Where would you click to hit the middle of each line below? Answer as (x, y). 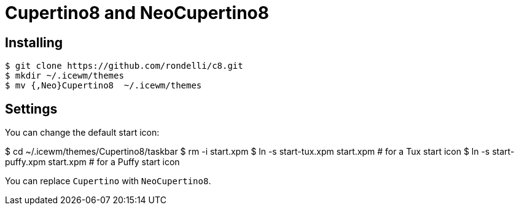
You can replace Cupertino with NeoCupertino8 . (108, 181)
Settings (31, 109)
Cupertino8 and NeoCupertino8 (137, 13)
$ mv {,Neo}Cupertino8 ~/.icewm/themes (103, 86)
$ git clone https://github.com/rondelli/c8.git (124, 66)
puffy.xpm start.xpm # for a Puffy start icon (92, 162)
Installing (34, 42)
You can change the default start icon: (82, 133)
